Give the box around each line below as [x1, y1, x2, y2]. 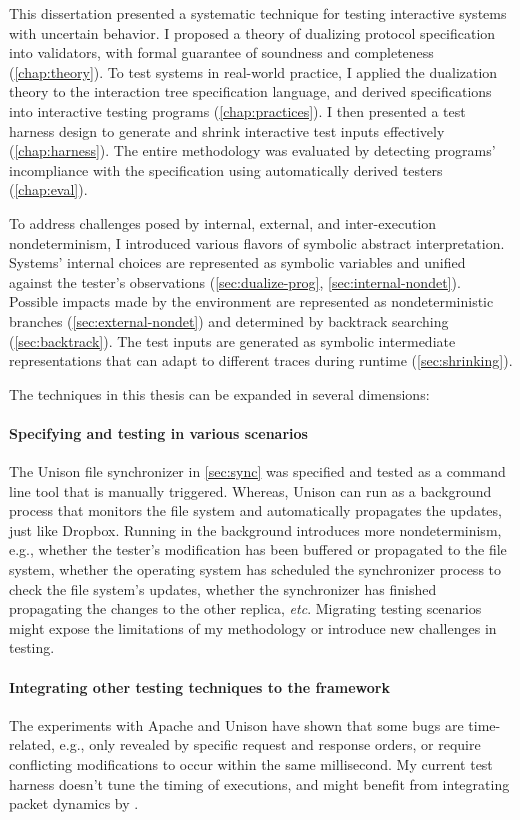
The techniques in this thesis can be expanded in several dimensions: [9, 383, 430, 404]
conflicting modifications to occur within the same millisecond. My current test [9, 754, 493, 774]
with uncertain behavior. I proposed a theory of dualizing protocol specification [9, 22, 496, 43]
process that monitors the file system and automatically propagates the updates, [9, 500, 502, 521]
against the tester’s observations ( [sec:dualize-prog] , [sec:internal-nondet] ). [9, 271, 461, 292]
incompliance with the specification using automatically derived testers [9, 159, 443, 180]
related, [9, 734, 55, 755]
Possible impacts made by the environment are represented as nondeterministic [9, 291, 494, 312]
